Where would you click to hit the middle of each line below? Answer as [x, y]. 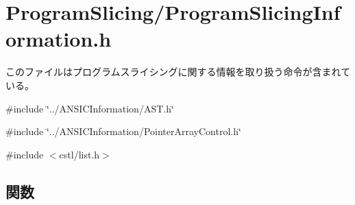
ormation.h [59, 39]
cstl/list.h [79, 154]
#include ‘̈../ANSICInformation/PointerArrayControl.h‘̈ [123, 131]
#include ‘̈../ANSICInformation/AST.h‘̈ [90, 108]
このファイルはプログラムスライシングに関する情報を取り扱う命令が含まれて [178, 72]
